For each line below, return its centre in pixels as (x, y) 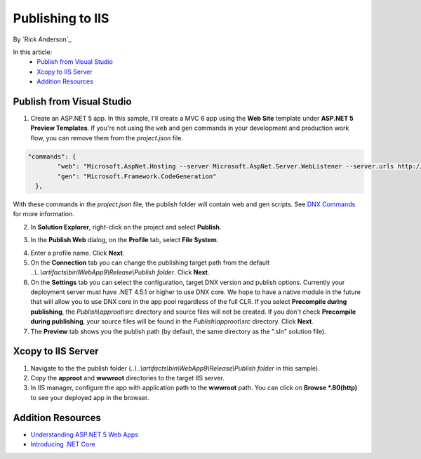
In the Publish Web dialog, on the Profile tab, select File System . (125, 240)
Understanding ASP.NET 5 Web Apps (84, 434)
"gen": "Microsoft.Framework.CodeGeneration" (137, 176)
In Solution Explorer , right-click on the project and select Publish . (126, 227)
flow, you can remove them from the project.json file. (107, 138)
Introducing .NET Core (63, 444)
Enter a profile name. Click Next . (78, 253)
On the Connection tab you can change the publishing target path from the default (150, 262)
